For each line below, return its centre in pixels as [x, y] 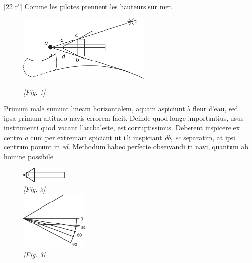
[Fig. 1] [34, 92]
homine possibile [29, 156]
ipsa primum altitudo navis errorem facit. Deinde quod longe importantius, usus [124, 118]
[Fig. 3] [34, 254]
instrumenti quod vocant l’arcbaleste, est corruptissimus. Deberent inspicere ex [122, 127]
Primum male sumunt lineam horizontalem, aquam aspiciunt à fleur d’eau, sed [121, 108]
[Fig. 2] [34, 189]
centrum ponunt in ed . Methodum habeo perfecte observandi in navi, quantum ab [126, 147]
